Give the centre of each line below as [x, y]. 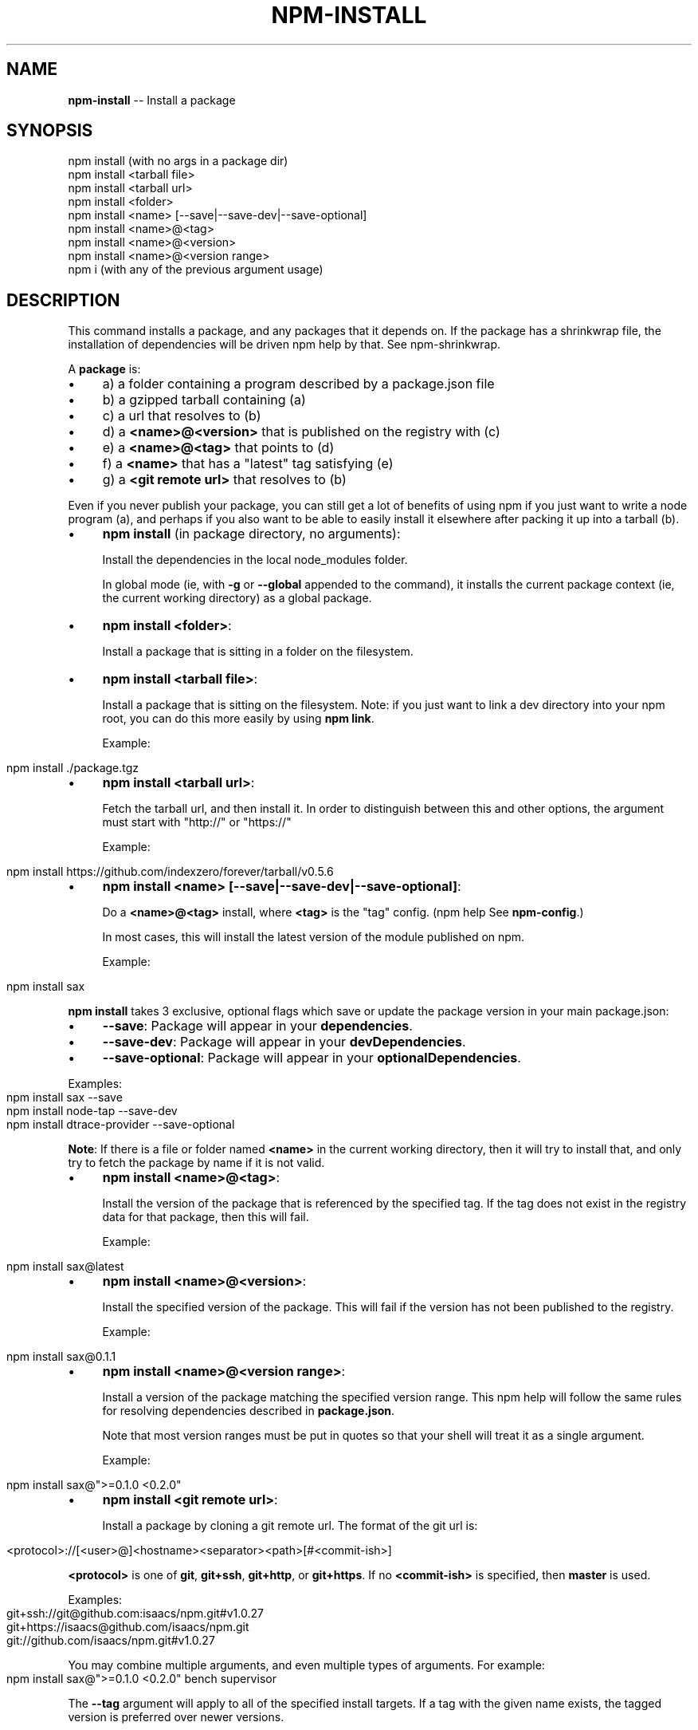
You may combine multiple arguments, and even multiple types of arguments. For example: [306, 1665]
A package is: [104, 369]
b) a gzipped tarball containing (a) [204, 400]
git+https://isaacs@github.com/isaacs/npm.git [128, 1627]
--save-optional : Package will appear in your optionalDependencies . [312, 1058]
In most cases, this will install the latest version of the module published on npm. [314, 937]
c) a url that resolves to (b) [182, 416]
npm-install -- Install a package [152, 100]
